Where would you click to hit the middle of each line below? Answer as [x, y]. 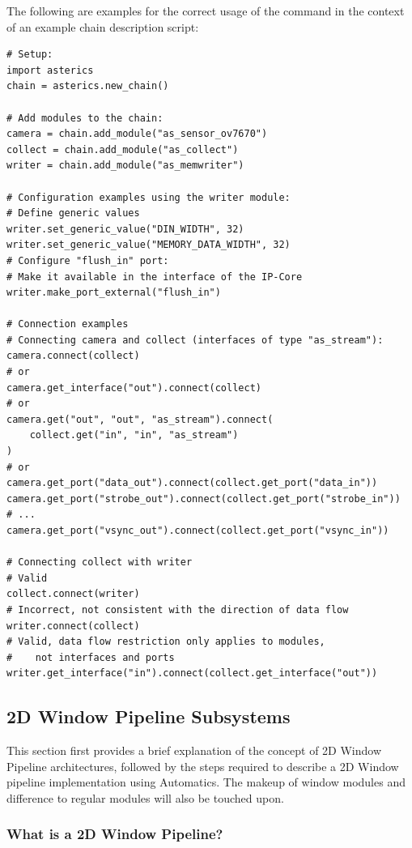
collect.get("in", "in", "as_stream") [134, 435]
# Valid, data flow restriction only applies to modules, [166, 642]
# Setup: [30, 55]
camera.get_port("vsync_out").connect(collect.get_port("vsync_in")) [198, 531]
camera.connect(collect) [73, 356]
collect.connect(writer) [73, 594]
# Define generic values [73, 213]
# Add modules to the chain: [85, 118]
